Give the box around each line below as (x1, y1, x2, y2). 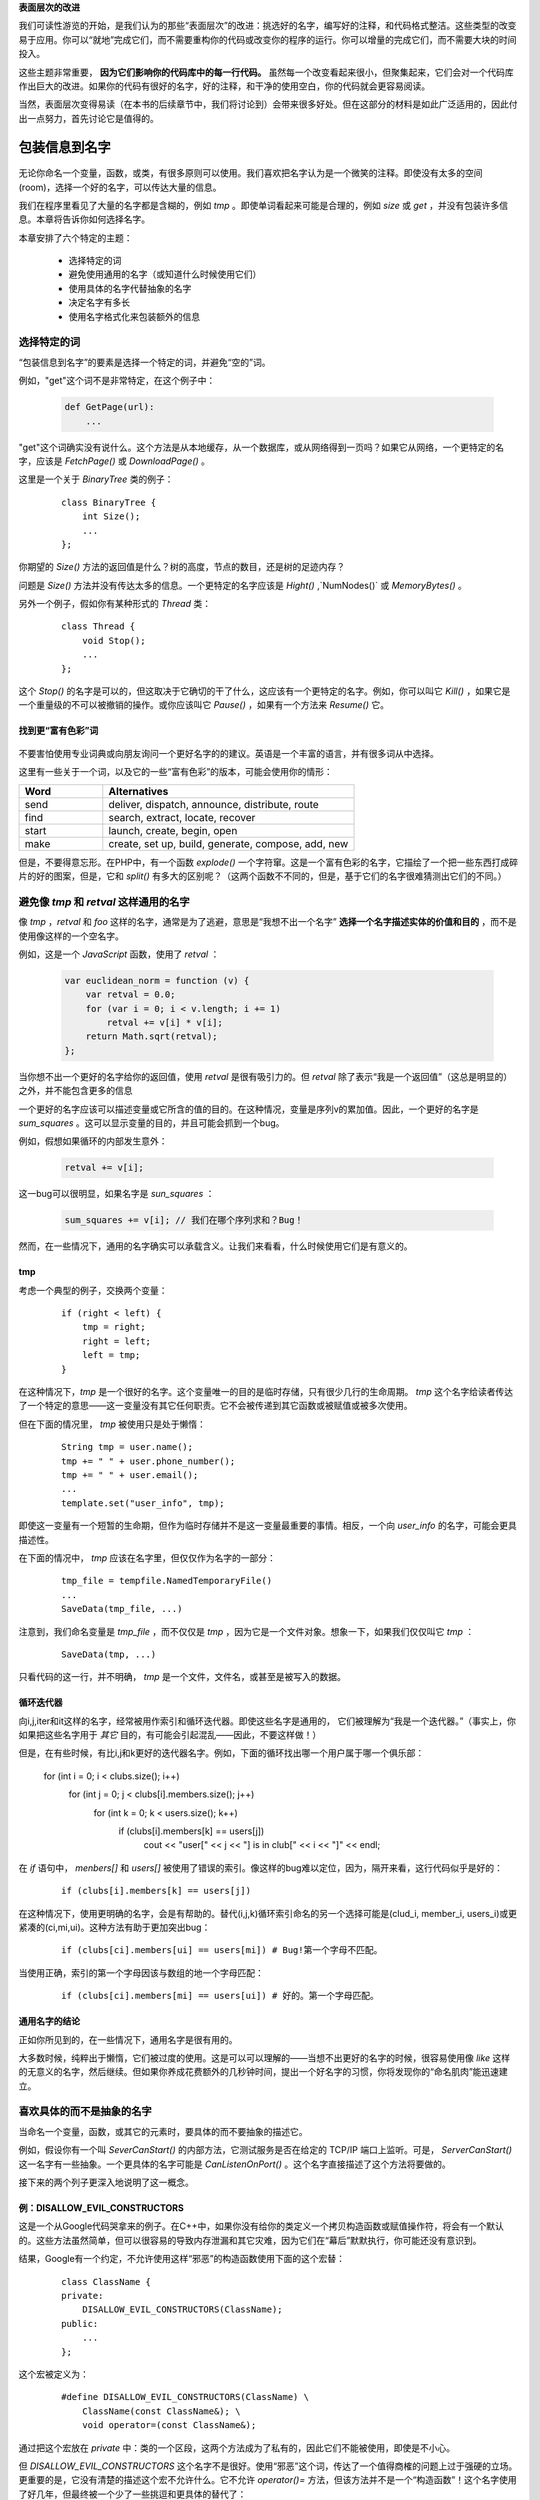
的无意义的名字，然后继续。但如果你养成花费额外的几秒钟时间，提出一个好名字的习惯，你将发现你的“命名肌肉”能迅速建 (18, 2066, 509, 2078)
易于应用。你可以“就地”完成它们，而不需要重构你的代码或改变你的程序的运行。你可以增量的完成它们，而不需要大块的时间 (18, 33, 517, 45)
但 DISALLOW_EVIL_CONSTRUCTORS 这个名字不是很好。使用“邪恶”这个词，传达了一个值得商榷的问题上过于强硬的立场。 (18, 2460, 518, 2472)
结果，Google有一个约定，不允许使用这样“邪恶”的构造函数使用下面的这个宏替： (18, 2253, 345, 2265)
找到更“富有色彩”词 (18, 725, 99, 737)
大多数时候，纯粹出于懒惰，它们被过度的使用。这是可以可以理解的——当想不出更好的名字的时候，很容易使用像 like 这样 (18, 2051, 511, 2064)
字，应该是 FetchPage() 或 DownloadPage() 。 (18, 455, 210, 467)
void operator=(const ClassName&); (81, 2420, 257, 2431)
